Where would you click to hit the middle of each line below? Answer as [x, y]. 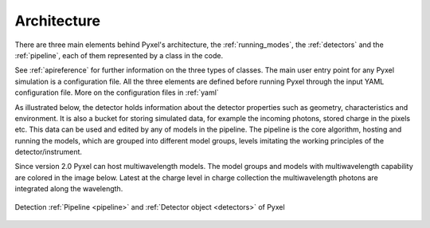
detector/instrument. [49, 152]
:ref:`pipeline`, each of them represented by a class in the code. [119, 55]
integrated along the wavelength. [69, 189]
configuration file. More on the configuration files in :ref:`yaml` [117, 92]
